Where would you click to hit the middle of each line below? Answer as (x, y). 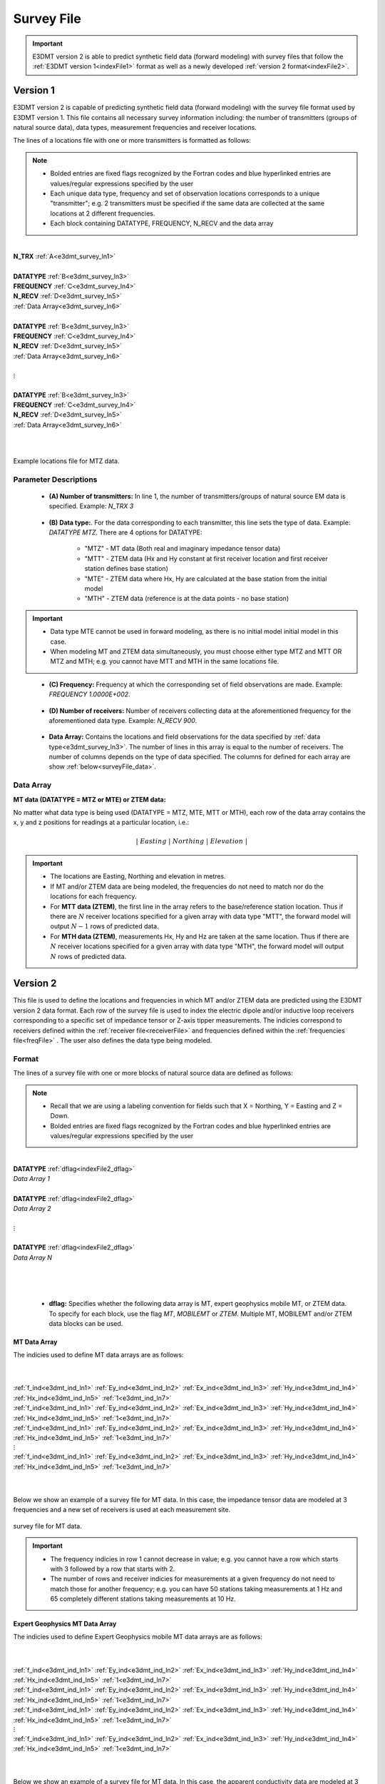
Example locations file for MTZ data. (66, 461)
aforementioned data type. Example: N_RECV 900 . (123, 720)
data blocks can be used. (86, 1323)
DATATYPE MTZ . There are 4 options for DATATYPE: (125, 532)
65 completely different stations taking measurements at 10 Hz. (143, 1599)
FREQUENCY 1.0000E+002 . (90, 694)
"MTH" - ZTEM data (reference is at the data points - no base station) (186, 599)
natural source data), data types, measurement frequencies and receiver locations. (135, 128)
